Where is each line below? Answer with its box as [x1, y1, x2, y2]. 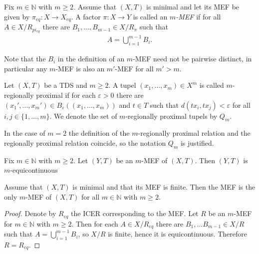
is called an [133, 11, 168, 21]
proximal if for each [36, 90, 96, 100]
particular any [4, 63, 47, 73]
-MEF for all [115, 63, 154, 73]
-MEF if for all [176, 11, 221, 21]
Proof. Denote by [4, 208, 56, 219]
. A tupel [108, 80, 136, 90]
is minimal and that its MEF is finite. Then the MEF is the [72, 181, 256, 192]
